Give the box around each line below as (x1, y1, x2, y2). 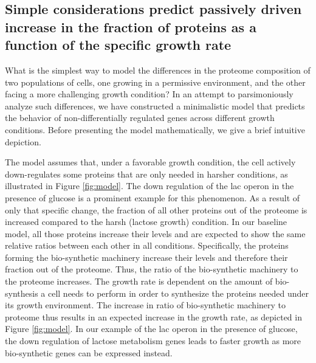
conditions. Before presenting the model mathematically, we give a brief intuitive (5, 123, 305, 136)
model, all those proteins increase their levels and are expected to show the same (5, 227, 306, 240)
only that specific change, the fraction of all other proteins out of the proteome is (5, 203, 307, 216)
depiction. (5, 135, 41, 148)
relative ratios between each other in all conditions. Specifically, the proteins (5, 239, 289, 252)
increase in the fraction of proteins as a (5, 17, 256, 36)
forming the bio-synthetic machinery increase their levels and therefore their (5, 251, 288, 263)
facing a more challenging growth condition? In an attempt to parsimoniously (5, 88, 294, 100)
